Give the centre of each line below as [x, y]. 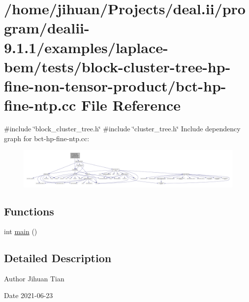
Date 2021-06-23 [29, 295]
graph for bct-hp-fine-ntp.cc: [47, 138]
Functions [29, 211]
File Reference [131, 105]
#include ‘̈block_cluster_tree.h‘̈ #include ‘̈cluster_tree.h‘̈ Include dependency [122, 129]
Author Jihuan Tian [34, 279]
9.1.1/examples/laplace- [86, 47]
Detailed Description [58, 258]
